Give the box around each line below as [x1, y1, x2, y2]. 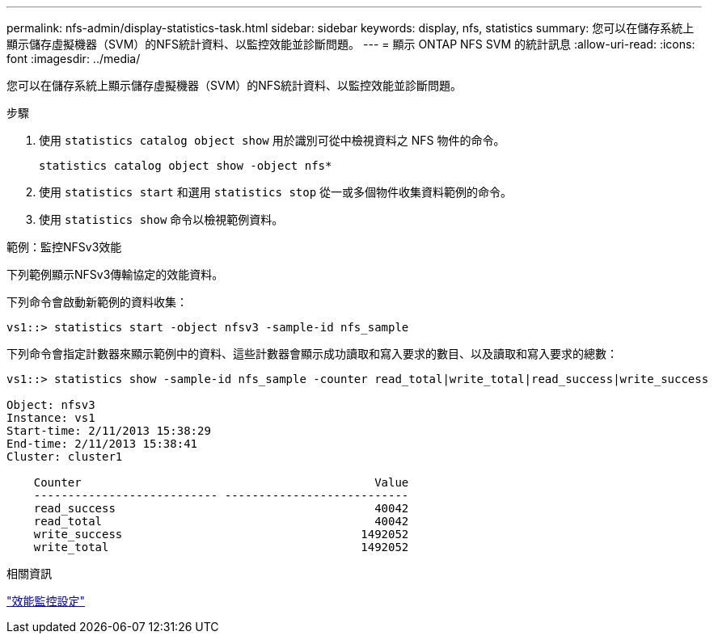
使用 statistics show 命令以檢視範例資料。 [39, 213, 284, 226]
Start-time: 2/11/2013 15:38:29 [6, 424, 211, 437]
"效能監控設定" [6, 594, 86, 608]
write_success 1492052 [33, 528, 409, 541]
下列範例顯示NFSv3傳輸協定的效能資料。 [6, 267, 224, 281]
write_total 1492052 [33, 541, 409, 554]
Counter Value [33, 476, 409, 489]
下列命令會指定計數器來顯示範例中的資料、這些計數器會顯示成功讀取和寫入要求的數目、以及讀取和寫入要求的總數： [6, 347, 618, 360]
